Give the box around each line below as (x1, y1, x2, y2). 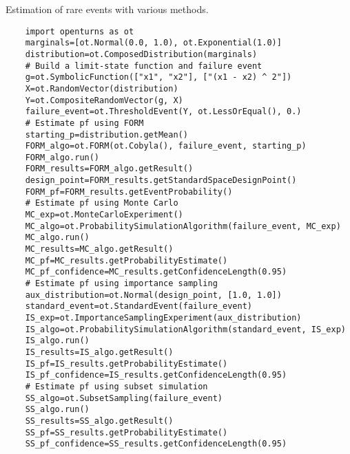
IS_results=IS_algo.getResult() (25, 347, 174, 357)
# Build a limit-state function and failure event (25, 61, 262, 71)
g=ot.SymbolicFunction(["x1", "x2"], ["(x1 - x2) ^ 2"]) (25, 72, 292, 83)
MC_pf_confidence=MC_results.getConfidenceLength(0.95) (25, 267, 287, 277)
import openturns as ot (25, 26, 134, 36)
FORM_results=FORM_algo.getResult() (25, 164, 194, 174)
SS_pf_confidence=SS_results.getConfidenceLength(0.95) (25, 439, 287, 449)
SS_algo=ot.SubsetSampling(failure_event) (25, 393, 223, 403)
